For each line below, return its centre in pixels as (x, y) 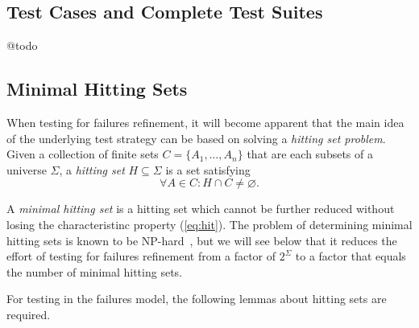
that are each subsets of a (310, 154)
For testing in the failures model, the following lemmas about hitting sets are (197, 299)
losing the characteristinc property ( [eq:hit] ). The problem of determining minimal (209, 224)
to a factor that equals (351, 256)
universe (27, 169)
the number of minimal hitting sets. (94, 271)
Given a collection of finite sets (83, 154)
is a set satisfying (208, 169)
